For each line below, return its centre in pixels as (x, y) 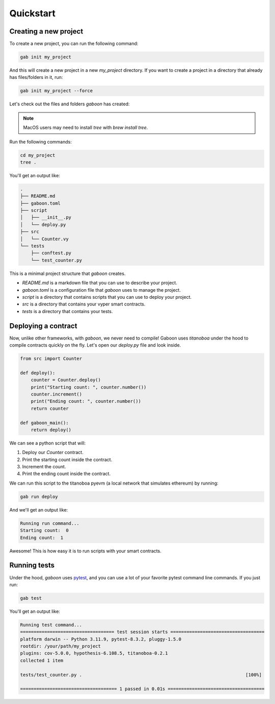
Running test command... (51, 625)
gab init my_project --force (57, 91)
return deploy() (51, 430)
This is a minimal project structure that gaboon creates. (67, 273)
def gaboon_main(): (44, 423)
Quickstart (33, 13)
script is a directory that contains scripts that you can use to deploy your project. (107, 297)
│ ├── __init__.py (46, 217)
